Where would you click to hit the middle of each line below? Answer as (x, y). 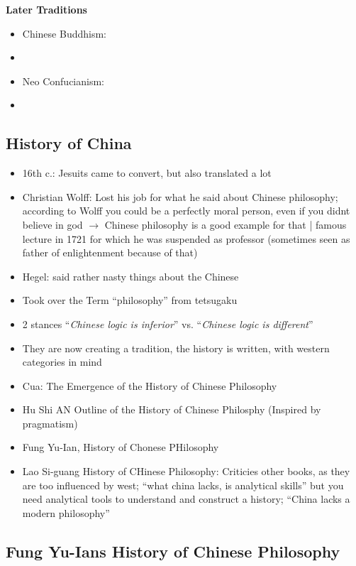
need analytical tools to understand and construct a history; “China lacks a (186, 499)
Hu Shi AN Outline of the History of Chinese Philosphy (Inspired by (172, 409)
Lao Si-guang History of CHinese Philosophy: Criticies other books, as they (186, 471)
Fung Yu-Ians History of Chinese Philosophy (173, 551)
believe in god (52, 224)
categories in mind (62, 362)
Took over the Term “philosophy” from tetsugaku (130, 300)
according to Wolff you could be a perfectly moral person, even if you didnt (186, 211)
